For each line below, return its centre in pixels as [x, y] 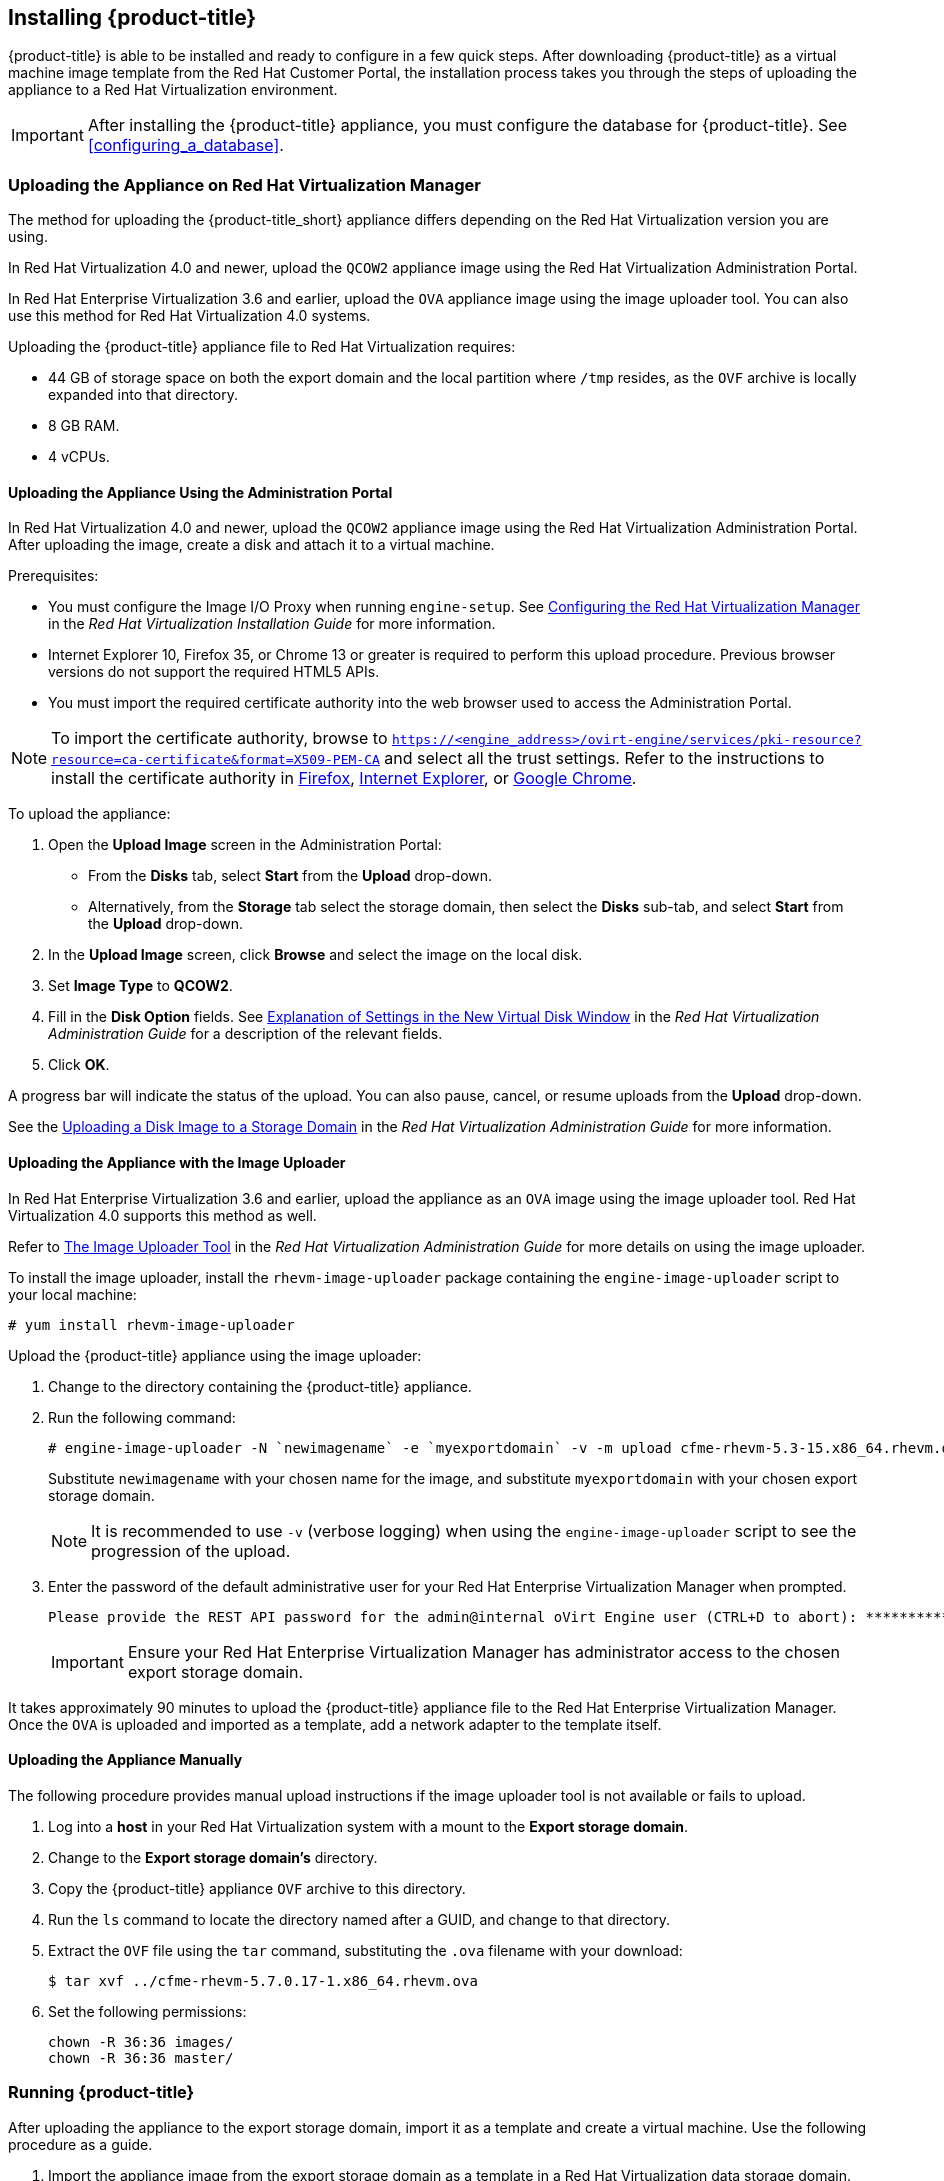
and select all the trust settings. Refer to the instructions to [604, 758]
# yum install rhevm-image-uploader [151, 1324]
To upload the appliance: [89, 814]
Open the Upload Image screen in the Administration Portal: [245, 845]
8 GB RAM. [84, 426]
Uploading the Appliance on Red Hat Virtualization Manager [244, 184]
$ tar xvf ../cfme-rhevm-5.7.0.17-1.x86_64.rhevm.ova [263, 1980]
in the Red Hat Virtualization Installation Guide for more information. [272, 624]
